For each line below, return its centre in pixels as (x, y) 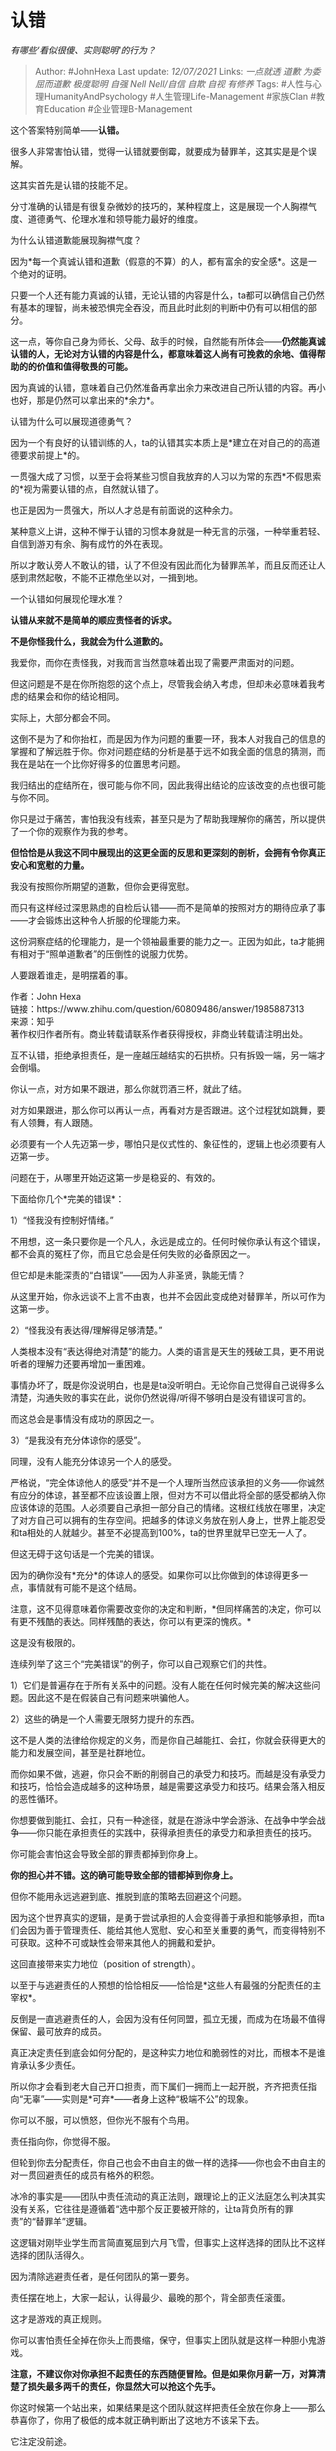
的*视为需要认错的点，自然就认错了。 (87, 488)
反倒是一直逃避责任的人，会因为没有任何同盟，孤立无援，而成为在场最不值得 (168, 2018)
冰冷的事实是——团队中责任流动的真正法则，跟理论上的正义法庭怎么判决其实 (168, 2196)
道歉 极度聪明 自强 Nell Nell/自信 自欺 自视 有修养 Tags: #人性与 (182, 83)
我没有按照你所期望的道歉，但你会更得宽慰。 (102, 886)
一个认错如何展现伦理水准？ (67, 598)
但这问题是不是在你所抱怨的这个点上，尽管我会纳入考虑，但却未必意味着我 (163, 683)
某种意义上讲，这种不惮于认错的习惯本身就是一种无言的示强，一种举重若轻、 (168, 531)
